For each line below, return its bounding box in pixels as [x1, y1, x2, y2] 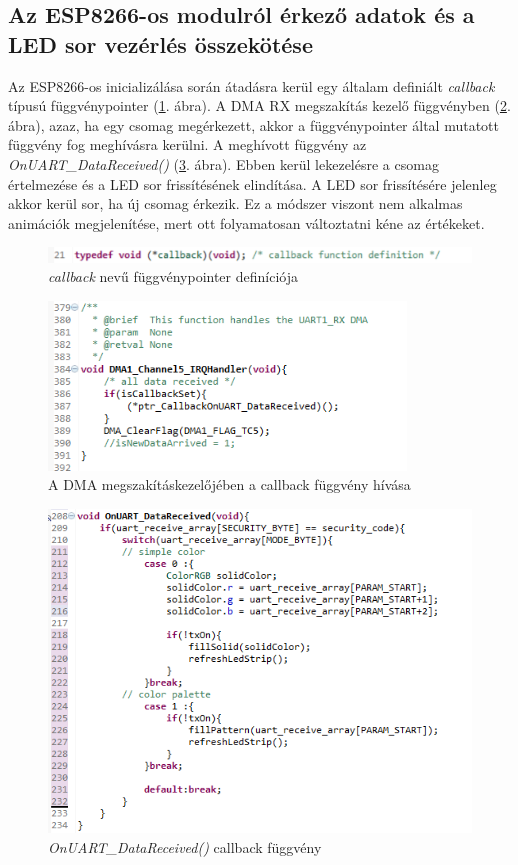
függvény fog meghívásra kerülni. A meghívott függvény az [8, 134, 367, 155]
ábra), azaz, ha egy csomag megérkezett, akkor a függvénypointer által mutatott [8, 114, 499, 135]
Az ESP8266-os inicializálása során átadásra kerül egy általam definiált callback [8, 75, 495, 96]
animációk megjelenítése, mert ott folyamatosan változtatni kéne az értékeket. [8, 212, 485, 233]
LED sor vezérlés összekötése [8, 28, 313, 59]
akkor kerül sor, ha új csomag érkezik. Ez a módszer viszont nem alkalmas [8, 193, 463, 214]
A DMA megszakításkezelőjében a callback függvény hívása [48, 474, 411, 495]
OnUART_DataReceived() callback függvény [48, 837, 322, 858]
